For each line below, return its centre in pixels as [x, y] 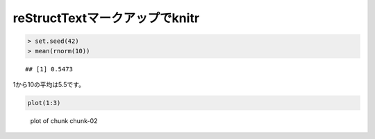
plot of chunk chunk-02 [64, 120]
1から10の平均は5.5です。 [49, 84]
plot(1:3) [44, 103]
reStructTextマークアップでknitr [106, 18]
